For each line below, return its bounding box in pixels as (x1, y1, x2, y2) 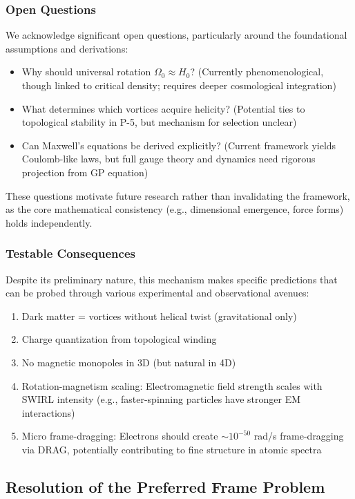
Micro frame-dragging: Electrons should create (21, 429, 218, 443)
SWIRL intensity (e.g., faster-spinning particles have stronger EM (21, 392, 301, 406)
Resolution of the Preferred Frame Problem (6, 476, 325, 497)
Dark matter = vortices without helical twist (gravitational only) (21, 308, 297, 323)
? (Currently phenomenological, (190, 64, 324, 79)
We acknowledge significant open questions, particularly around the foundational (6, 28, 347, 42)
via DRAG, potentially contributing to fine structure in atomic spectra (21, 442, 322, 456)
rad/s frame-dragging (253, 429, 344, 443)
